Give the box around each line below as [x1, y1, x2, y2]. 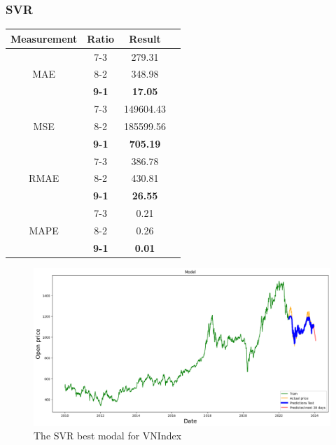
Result [129, 31, 161, 45]
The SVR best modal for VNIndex [34, 428, 182, 443]
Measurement [10, 31, 78, 45]
